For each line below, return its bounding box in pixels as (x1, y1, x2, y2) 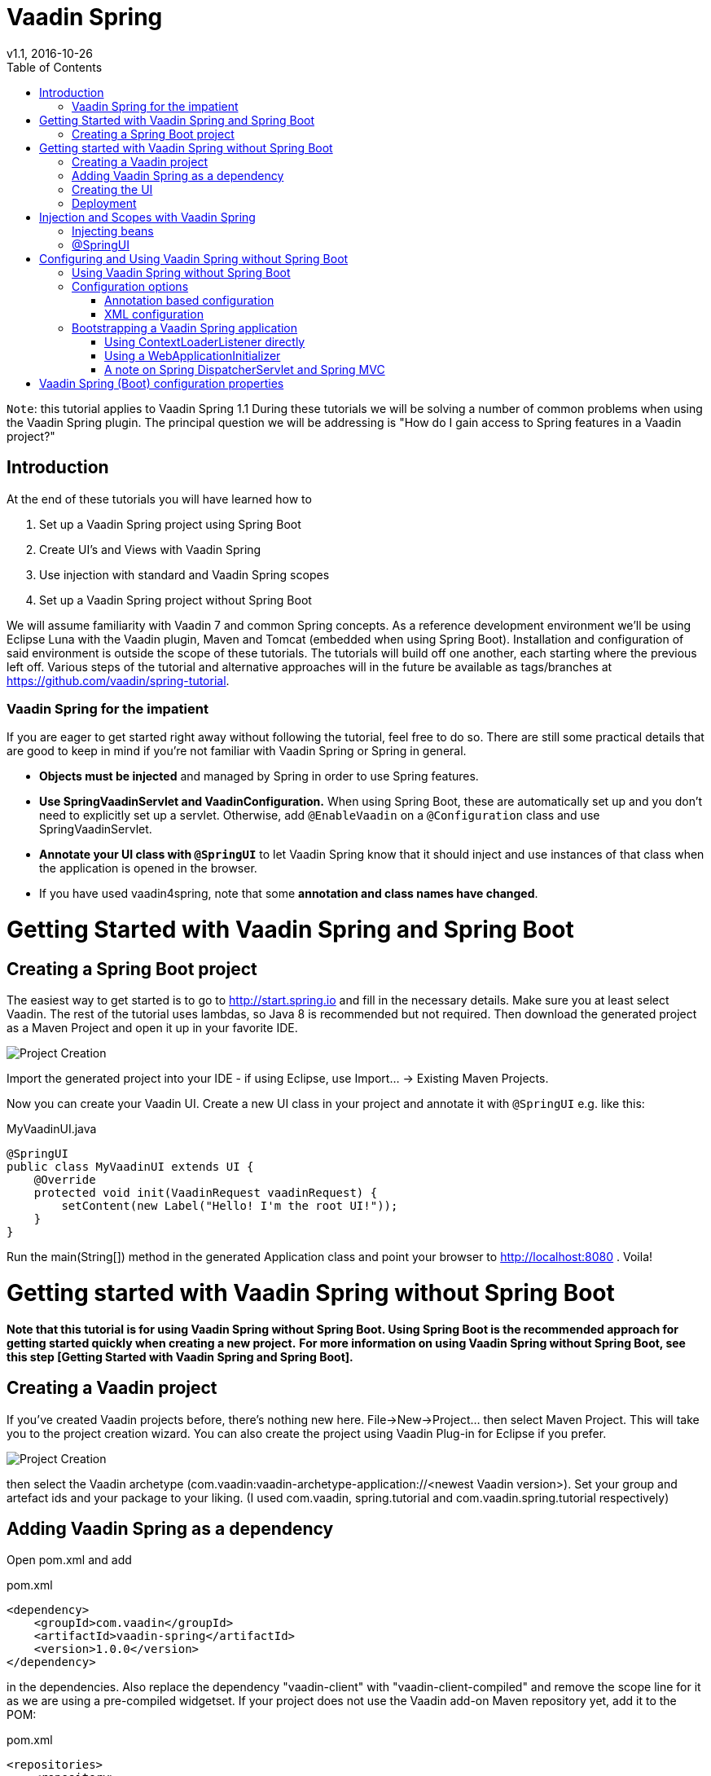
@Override (33, 1173, 96, 1187)
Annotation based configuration (104, 292, 274, 307)
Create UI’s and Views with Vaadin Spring (39, 542, 261, 556)
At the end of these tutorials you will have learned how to (7, 491, 312, 506)
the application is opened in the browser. (39, 861, 257, 876)
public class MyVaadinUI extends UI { (7, 1160, 254, 1174)
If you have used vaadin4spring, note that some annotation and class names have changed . (39, 886, 538, 901)
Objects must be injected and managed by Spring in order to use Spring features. (39, 769, 479, 784)
